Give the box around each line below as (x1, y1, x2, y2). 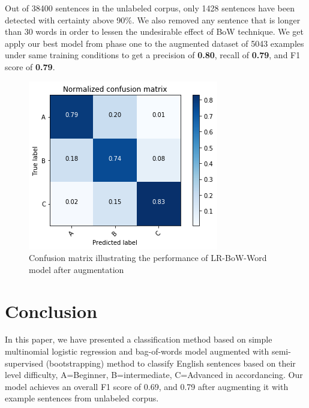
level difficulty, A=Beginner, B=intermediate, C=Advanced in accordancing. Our (5, 368, 303, 381)
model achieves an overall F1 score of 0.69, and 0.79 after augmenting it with (5, 380, 289, 392)
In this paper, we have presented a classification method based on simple (5, 333, 272, 346)
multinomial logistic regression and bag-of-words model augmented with (5, 345, 269, 358)
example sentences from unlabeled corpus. (5, 392, 159, 404)
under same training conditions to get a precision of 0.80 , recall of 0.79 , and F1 (5, 49, 301, 61)
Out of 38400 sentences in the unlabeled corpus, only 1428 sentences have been (5, 2, 295, 14)
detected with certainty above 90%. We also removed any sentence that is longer (5, 13, 301, 26)
